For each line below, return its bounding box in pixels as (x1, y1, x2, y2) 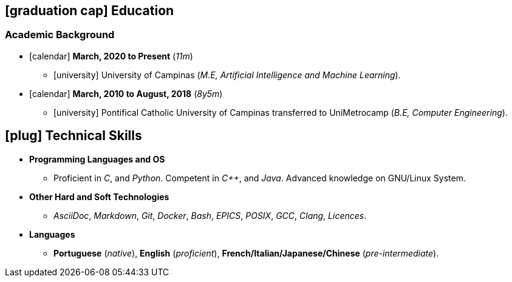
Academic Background (5, 29, 115, 41)
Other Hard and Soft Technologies (29, 191, 169, 202)
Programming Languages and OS (29, 153, 165, 164)
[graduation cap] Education (5, 3, 174, 18)
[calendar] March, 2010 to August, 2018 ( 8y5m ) (29, 88, 223, 99)
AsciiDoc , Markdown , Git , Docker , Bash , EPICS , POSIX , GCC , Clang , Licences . (53, 210, 367, 221)
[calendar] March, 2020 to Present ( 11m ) (29, 50, 193, 61)
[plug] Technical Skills (5, 128, 142, 144)
